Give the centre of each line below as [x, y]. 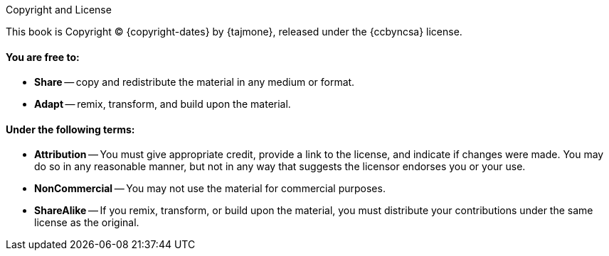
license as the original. [87, 223]
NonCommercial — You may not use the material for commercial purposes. [210, 189]
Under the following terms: [70, 129]
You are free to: [43, 57]
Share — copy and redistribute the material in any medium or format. [195, 82]
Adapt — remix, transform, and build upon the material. [163, 104]
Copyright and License [59, 10]
